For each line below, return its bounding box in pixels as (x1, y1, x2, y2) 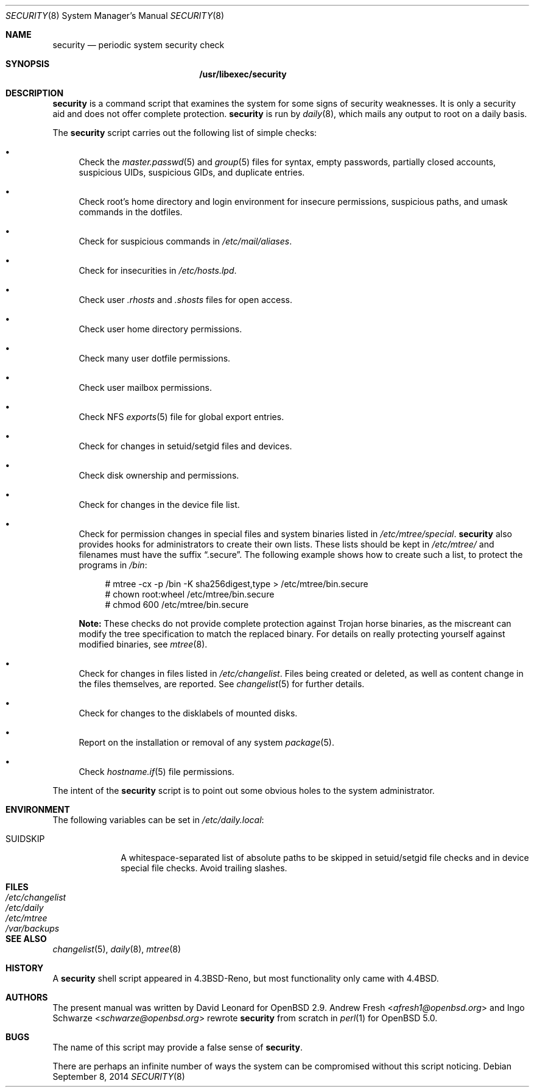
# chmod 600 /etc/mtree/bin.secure (105, 599, 249, 610)
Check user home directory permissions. (79, 324, 242, 334)
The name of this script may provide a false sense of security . (52, 1042, 303, 1052)
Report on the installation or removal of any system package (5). (79, 737, 334, 748)
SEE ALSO (5, 933, 47, 944)
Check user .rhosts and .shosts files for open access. (79, 294, 292, 305)
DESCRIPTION (5, 88, 64, 98)
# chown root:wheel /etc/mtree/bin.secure (105, 589, 275, 599)
